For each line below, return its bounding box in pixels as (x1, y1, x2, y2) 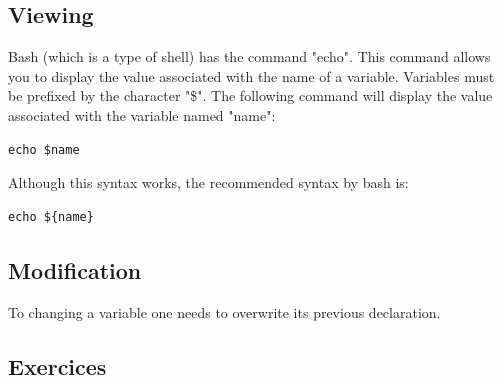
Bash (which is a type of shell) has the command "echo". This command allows (8, 46, 491, 67)
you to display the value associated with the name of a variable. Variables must (8, 65, 495, 86)
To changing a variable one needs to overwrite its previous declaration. (8, 301, 441, 322)
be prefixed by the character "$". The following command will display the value (8, 85, 493, 106)
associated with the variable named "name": (8, 104, 276, 125)
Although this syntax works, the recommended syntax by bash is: (8, 172, 409, 193)
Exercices (8, 350, 107, 381)
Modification (8, 254, 142, 285)
